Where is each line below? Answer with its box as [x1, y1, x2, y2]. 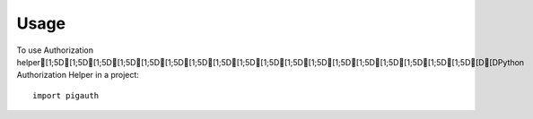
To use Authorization [16, 45, 94, 55]
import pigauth [32, 90, 100, 100]
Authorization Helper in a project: [16, 70, 139, 81]
